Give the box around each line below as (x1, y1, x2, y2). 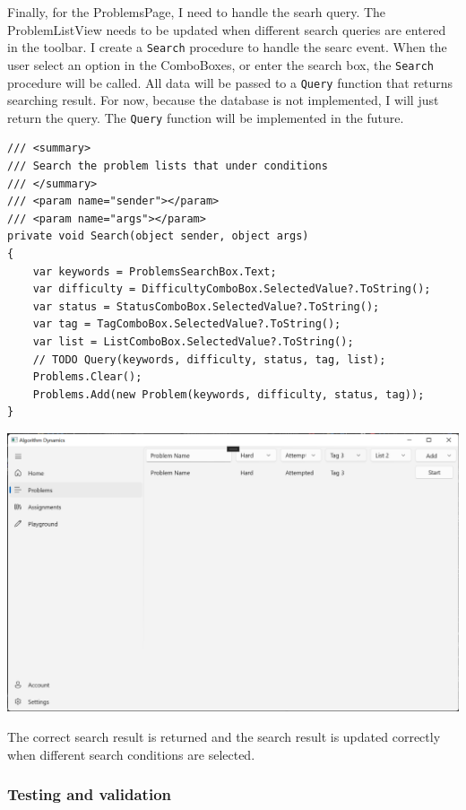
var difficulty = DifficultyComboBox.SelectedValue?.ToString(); (32, 283, 431, 296)
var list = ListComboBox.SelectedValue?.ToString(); (32, 335, 354, 348)
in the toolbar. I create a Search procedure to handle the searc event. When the (7, 38, 447, 57)
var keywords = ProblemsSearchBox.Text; (32, 265, 277, 278)
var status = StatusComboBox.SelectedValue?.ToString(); (32, 300, 380, 313)
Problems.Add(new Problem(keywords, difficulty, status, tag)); (32, 388, 425, 401)
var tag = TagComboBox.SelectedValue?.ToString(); (32, 318, 341, 331)
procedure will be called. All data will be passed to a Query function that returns (7, 73, 453, 91)
